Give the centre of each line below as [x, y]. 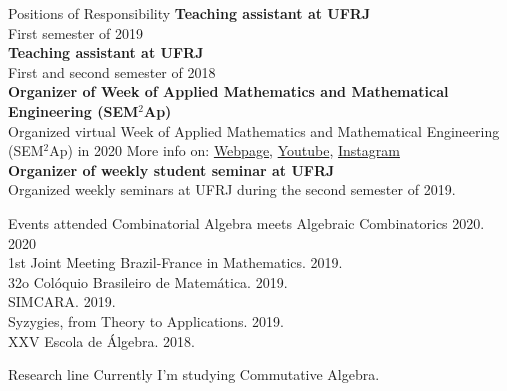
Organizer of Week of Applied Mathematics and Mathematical [228, 91]
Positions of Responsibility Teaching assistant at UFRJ [189, 13]
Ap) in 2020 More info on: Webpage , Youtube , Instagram [224, 150]
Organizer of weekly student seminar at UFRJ [171, 169]
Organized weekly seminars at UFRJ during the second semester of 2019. [232, 189]
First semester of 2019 [76, 32]
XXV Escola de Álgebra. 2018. [101, 340]
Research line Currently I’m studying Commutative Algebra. [194, 374]
